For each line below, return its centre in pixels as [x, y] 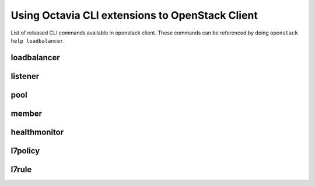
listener [25, 76]
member [27, 113]
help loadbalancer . [38, 40]
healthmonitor [37, 132]
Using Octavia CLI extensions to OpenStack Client [134, 15]
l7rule [21, 169]
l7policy [25, 151]
